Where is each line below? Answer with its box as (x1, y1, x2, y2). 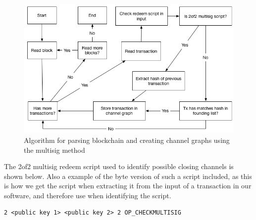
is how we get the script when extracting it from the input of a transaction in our (4, 180, 252, 191)
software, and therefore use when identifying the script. (4, 190, 171, 200)
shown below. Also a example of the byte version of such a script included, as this (4, 171, 252, 181)
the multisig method (24, 144, 85, 155)
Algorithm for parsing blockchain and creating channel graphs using (24, 134, 230, 145)
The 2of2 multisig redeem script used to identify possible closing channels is (4, 161, 234, 172)
